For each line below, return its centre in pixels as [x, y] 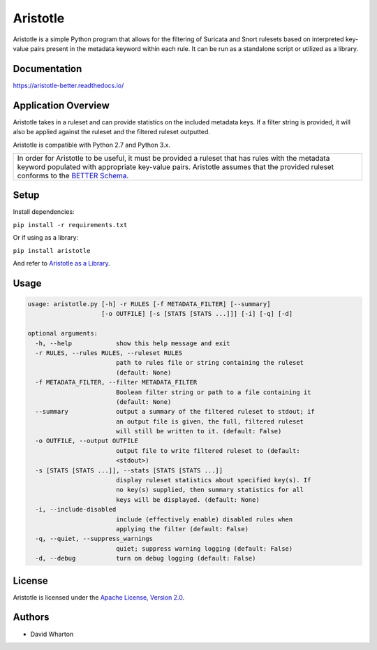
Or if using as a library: [46, 238]
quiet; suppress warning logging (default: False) [204, 548]
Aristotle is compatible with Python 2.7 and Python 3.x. [92, 145]
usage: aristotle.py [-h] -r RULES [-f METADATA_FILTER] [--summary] [149, 304]
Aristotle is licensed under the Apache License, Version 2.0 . [99, 597]
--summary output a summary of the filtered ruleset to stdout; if [175, 412]
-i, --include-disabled [76, 510]
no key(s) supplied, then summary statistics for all [209, 490]
